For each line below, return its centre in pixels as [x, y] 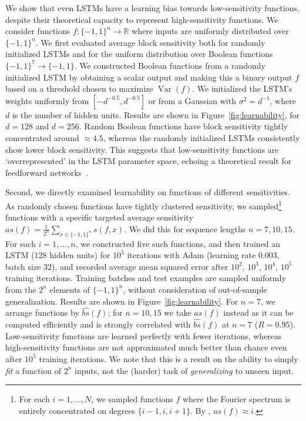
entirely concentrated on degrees [77, 410]
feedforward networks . [47, 172]
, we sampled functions [132, 399]
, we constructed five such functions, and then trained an [178, 243]
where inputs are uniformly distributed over [210, 31]
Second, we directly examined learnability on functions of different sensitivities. [148, 192]
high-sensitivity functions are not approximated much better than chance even [146, 347]
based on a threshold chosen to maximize [79, 88]
